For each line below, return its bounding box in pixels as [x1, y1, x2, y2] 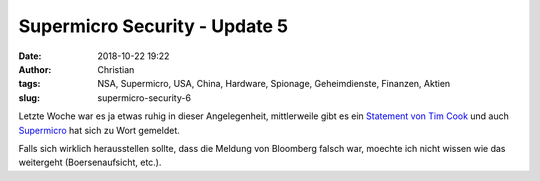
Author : [18, 63, 52, 75]
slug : [18, 91, 40, 104]
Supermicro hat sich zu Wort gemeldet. [18, 124, 180, 136]
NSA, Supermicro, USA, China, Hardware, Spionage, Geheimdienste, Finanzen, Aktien [97, 78, 451, 90]
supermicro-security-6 [97, 91, 192, 104]
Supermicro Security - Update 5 [18, 15, 289, 37]
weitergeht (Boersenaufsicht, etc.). [18, 156, 162, 169]
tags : [18, 78, 41, 90]
